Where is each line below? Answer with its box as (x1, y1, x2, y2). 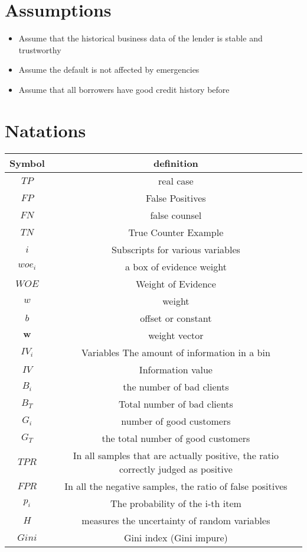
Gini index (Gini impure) (123, 530, 228, 544)
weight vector (148, 328, 204, 342)
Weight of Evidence (136, 276, 216, 290)
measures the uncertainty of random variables (81, 513, 270, 527)
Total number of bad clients (118, 396, 233, 411)
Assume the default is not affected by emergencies (18, 63, 200, 76)
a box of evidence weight (125, 259, 227, 273)
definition (153, 156, 198, 170)
